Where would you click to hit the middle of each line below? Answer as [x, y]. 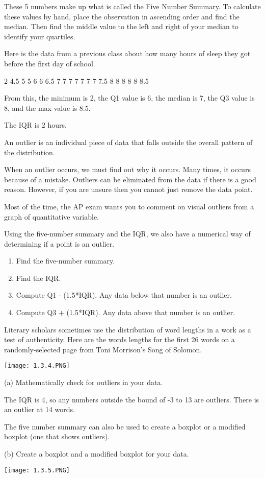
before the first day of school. [50, 63]
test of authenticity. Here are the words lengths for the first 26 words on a [120, 339]
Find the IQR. [38, 278]
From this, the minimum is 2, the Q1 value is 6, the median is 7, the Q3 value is [129, 98]
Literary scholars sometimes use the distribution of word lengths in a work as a [128, 329]
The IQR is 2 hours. [35, 125]
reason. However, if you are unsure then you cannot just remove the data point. [128, 189]
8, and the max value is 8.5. [47, 107]
